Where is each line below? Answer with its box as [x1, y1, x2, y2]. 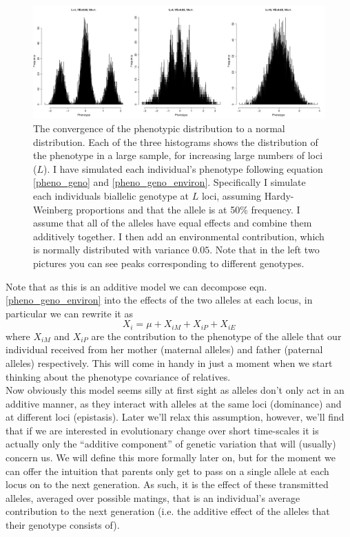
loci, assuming [201, 188, 262, 202]
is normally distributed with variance [33, 242, 189, 257]
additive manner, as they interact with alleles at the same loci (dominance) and [6, 396, 342, 410]
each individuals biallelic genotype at [33, 188, 189, 202]
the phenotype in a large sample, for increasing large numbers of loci [33, 148, 323, 162]
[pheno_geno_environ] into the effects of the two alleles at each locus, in [6, 293, 313, 307]
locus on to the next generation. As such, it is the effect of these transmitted [6, 477, 329, 492]
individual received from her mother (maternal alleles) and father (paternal [6, 342, 323, 357]
